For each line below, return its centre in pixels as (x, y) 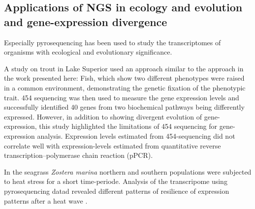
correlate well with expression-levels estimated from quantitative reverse (112, 145)
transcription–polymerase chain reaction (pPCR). (79, 155)
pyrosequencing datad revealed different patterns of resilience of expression (117, 191)
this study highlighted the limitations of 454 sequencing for (128, 126)
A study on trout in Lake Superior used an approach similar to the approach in (124, 68)
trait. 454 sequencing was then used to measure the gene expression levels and (122, 97)
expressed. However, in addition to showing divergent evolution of (103, 116)
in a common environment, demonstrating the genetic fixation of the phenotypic (125, 87)
